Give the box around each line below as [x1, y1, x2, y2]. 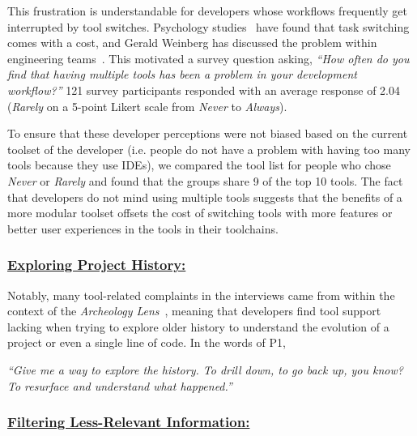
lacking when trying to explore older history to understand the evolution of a [7, 318, 389, 335]
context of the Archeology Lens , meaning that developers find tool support [7, 302, 381, 319]
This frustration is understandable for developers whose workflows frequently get [7, 2, 407, 19]
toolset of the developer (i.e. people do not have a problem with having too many [7, 140, 411, 157]
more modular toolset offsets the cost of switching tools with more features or [7, 204, 393, 221]
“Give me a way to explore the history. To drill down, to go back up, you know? [7, 361, 403, 378]
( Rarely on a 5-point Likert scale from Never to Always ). [7, 97, 287, 114]
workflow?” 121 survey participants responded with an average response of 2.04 [7, 81, 400, 98]
